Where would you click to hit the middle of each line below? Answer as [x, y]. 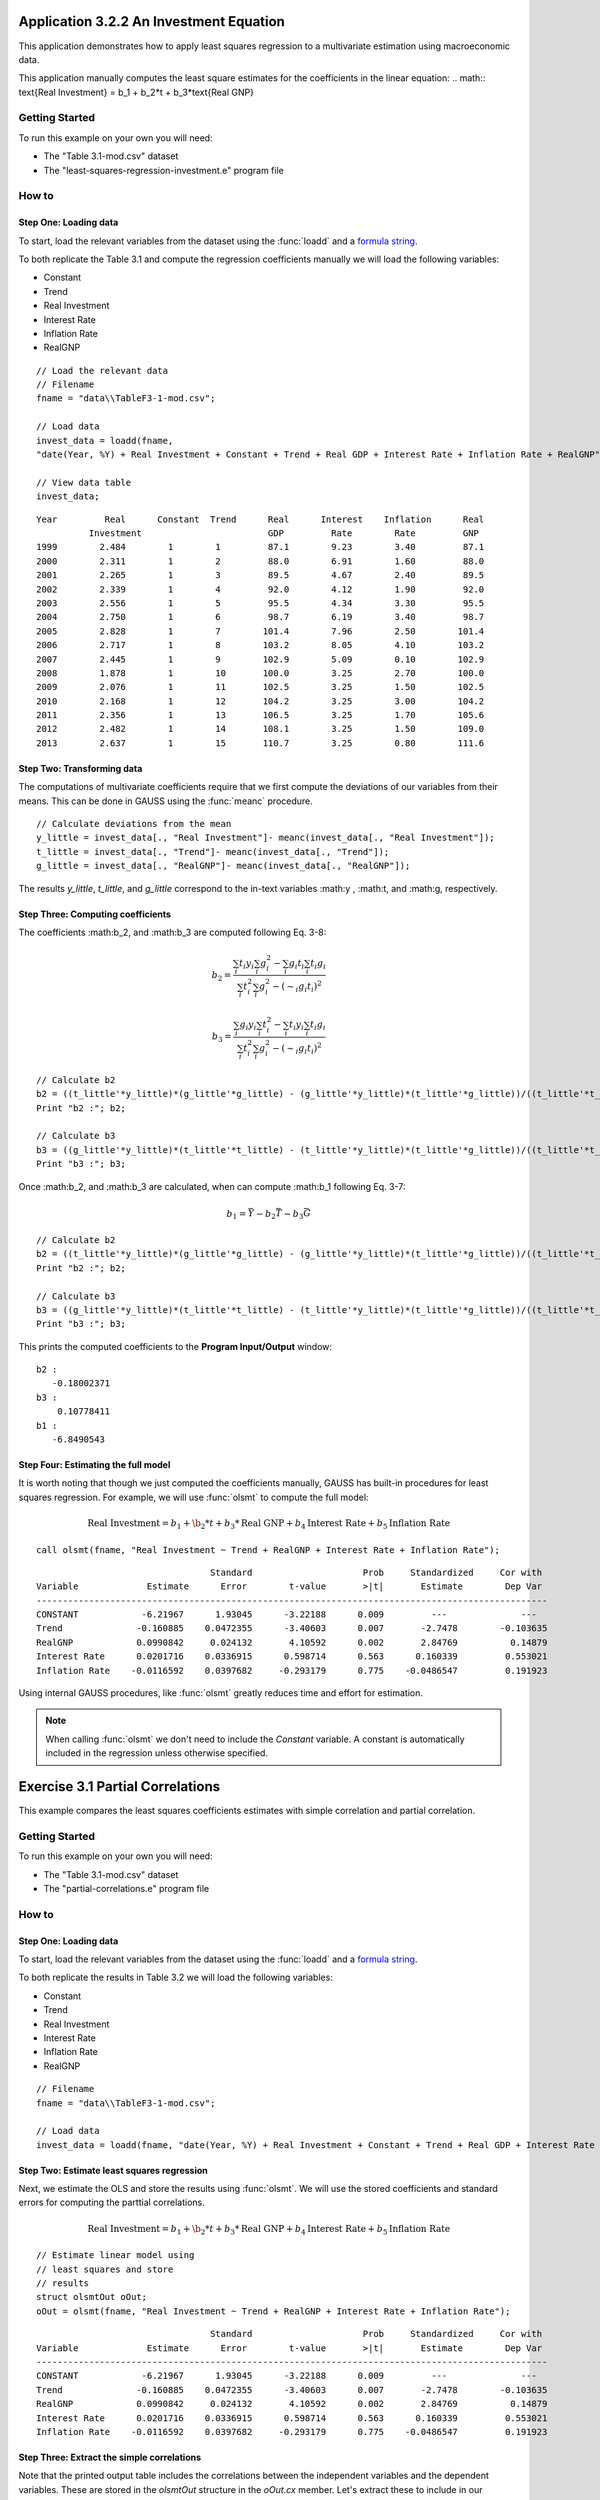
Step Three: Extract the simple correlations [110, 2457]
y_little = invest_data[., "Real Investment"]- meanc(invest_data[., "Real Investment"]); [265, 838]
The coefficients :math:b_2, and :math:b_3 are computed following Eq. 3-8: [172, 932]
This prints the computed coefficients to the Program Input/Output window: [175, 1346]
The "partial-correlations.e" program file [126, 1889]
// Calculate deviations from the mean [134, 824]
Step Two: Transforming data [80, 768]
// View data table [84, 482]
